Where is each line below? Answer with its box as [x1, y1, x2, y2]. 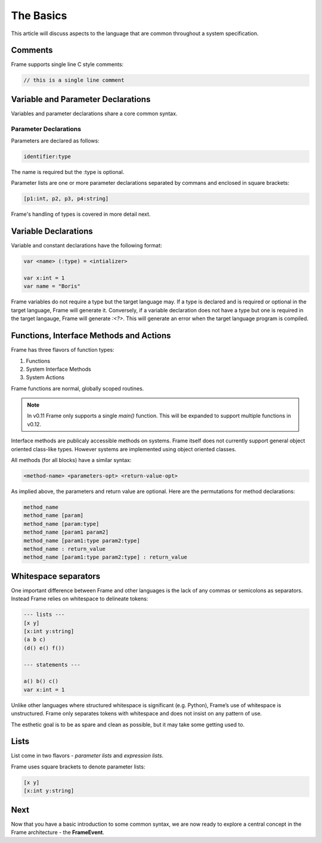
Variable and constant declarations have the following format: [11, 242, 162, 249]
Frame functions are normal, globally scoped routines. [11, 385, 144, 392]
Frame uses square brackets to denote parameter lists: [11, 763, 145, 770]
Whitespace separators [11, 571, 101, 581]
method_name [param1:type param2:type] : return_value [23, 554, 187, 560]
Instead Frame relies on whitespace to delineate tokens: [11, 595, 148, 602]
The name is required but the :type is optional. [11, 169, 125, 176]
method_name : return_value [23, 546, 106, 552]
